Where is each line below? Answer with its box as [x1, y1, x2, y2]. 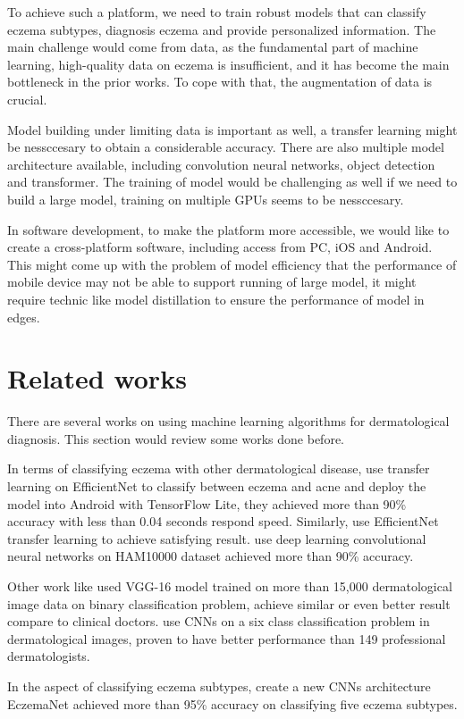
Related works [7, 360, 187, 397]
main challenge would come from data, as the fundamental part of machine [7, 38, 418, 56]
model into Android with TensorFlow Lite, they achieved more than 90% [7, 494, 407, 513]
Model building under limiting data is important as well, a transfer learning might [7, 120, 458, 138]
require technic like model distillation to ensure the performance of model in [7, 289, 425, 308]
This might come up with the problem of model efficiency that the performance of [7, 255, 457, 273]
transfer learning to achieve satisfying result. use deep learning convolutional [7, 529, 426, 548]
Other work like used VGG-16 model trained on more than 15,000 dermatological [7, 576, 452, 595]
